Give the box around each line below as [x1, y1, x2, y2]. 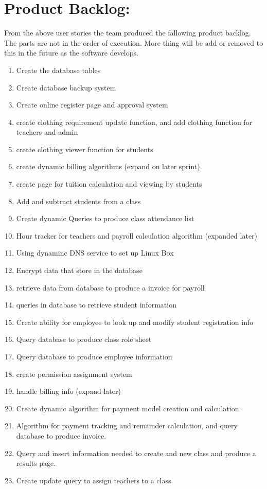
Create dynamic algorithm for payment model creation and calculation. [16, 403, 241, 413]
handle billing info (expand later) [16, 386, 121, 396]
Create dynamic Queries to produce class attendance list [16, 213, 194, 224]
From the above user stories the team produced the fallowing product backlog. [4, 27, 251, 38]
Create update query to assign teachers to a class [16, 475, 171, 485]
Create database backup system [16, 82, 116, 93]
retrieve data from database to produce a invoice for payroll [16, 282, 205, 293]
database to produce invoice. [16, 430, 106, 441]
